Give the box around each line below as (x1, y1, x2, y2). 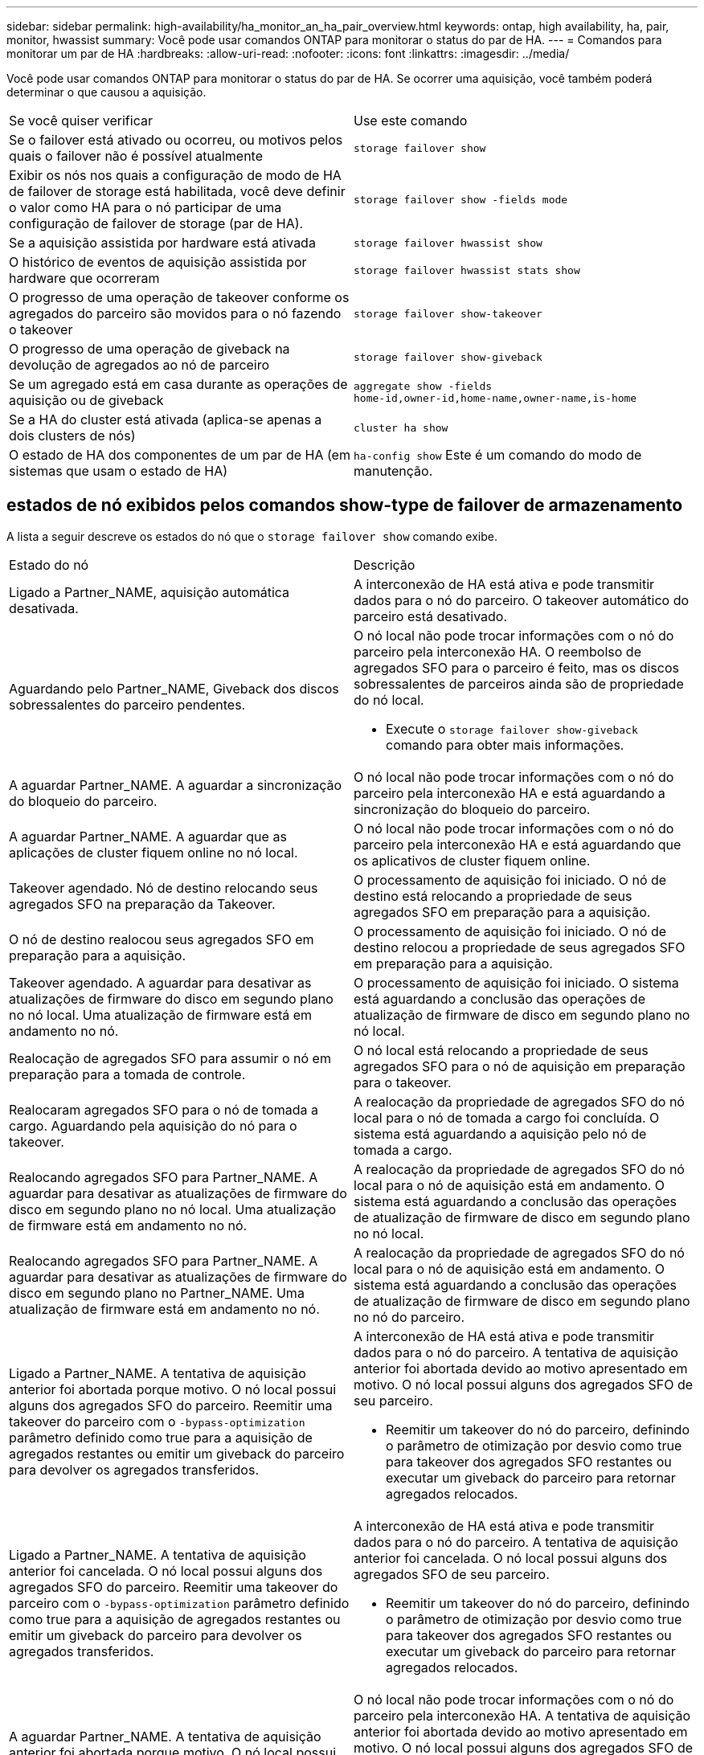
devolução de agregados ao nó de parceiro (9, 357, 270, 373)
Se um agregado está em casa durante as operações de (9, 376, 348, 392)
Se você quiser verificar (9, 112, 153, 129)
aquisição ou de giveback (9, 392, 164, 408)
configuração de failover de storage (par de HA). (9, 215, 304, 231)
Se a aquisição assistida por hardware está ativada (9, 235, 316, 251)
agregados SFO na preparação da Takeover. (9, 895, 276, 912)
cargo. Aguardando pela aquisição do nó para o (9, 1117, 297, 1134)
